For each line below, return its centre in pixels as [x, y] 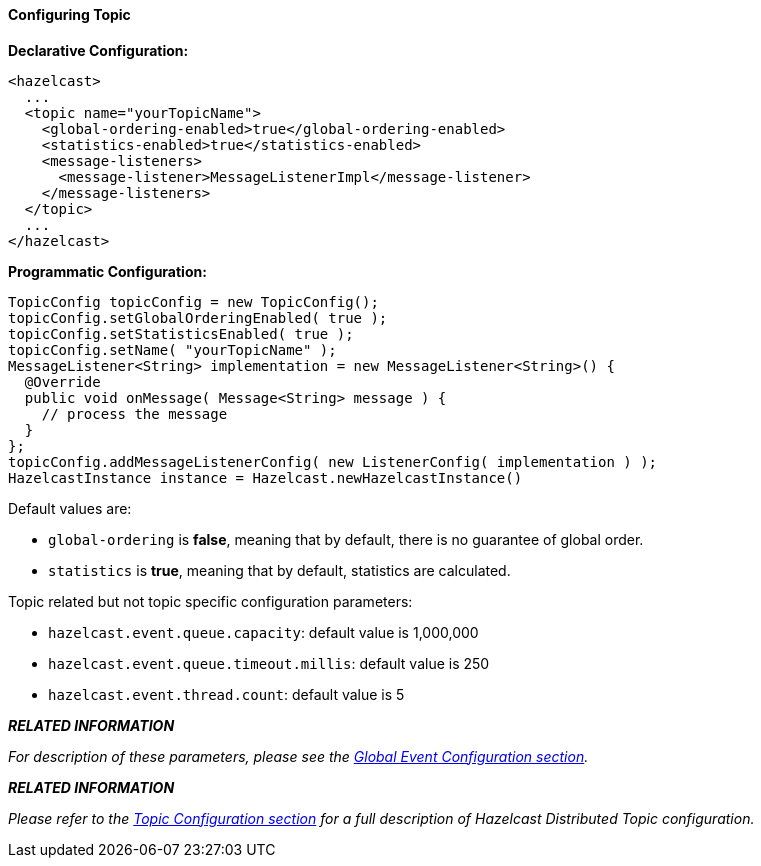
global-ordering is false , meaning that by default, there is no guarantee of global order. [346, 539]
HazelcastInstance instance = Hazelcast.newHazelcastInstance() [265, 477]
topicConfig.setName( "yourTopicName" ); [172, 349]
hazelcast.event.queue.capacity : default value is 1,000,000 [263, 632]
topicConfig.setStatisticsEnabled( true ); [181, 333]
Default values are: [70, 508]
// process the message [134, 413]
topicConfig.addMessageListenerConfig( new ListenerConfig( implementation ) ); [333, 461]
